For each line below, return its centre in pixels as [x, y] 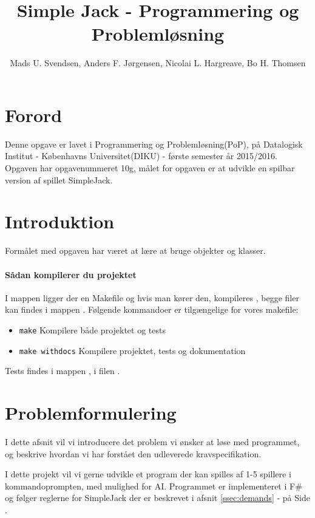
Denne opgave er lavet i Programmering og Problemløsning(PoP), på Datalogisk [154, 144]
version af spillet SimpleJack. [59, 179]
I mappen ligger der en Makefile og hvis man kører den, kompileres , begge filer [152, 297]
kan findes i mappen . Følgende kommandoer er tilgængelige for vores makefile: [152, 309]
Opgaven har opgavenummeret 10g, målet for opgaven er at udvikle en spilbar [150, 168]
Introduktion [60, 221]
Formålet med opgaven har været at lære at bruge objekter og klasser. [135, 250]
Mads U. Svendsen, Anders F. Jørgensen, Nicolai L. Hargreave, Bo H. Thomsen [158, 63]
